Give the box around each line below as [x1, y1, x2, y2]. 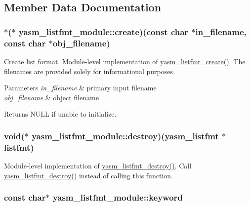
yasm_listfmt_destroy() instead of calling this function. [4, 170, 173, 180]
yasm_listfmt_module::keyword [52, 191, 183, 204]
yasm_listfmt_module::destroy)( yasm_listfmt [32, 129, 219, 142]
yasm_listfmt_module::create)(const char [18, 25, 189, 38]
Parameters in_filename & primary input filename [4, 82, 157, 93]
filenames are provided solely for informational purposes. [4, 66, 175, 76]
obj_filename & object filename [4, 92, 99, 102]
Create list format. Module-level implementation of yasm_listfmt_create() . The [4, 56, 246, 66]
